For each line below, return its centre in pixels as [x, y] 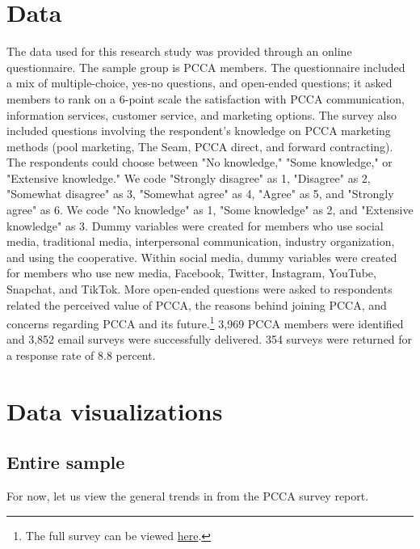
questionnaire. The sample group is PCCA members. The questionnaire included [206, 67]
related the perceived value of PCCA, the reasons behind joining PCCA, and [197, 304]
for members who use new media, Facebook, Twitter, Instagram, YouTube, [191, 273]
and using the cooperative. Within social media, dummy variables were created [202, 257]
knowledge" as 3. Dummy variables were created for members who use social [195, 225]
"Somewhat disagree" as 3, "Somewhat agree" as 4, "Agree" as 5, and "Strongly [200, 194]
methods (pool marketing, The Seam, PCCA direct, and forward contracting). [200, 146]
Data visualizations [115, 410]
